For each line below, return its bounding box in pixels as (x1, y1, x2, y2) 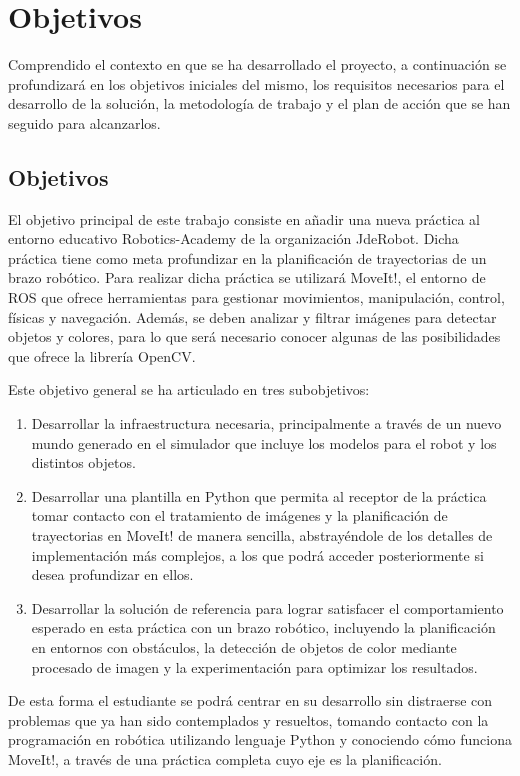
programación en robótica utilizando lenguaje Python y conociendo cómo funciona (8, 729, 512, 750)
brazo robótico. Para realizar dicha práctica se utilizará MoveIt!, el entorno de (8, 267, 486, 288)
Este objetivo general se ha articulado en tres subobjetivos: (8, 379, 370, 400)
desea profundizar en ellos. (31, 564, 194, 585)
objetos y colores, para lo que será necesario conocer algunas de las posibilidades (8, 326, 501, 347)
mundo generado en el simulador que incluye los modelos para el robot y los (31, 432, 497, 453)
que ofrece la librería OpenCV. (8, 345, 196, 366)
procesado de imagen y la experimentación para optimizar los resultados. (31, 656, 478, 677)
